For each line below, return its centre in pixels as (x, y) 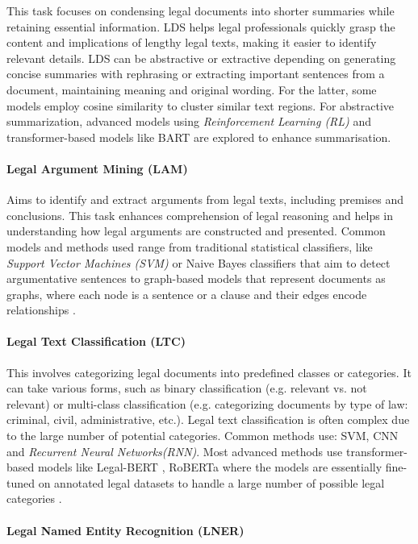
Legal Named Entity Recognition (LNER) (125, 530)
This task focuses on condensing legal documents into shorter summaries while (201, 10)
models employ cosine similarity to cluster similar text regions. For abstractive (201, 105)
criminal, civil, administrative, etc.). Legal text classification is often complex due (208, 419)
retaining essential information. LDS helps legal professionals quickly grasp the (201, 26)
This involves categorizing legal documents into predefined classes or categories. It (209, 372)
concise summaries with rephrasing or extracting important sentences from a (196, 74)
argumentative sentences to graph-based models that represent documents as (196, 278)
